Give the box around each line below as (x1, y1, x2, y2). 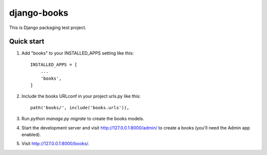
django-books (9, 7, 69, 18)
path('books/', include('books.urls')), (30, 105, 130, 110)
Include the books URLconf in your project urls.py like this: (21, 93, 141, 99)
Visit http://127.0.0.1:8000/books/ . (21, 141, 89, 147)
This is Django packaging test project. (9, 25, 87, 31)
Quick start (9, 37, 44, 46)
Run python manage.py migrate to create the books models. (21, 116, 144, 122)
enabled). (21, 131, 42, 137)
